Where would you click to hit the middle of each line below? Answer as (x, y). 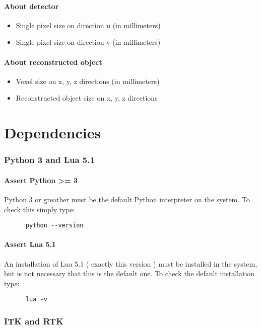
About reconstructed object (53, 62)
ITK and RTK (34, 321)
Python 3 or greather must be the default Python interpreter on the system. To (127, 199)
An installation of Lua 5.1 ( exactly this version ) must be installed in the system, (131, 263)
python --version (54, 226)
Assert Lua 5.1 (30, 244)
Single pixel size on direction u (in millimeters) (88, 25)
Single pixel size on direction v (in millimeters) (88, 42)
